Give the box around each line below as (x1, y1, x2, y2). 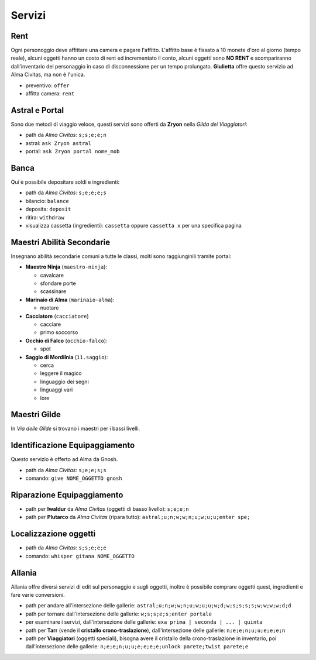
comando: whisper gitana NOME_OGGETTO (25, 552, 135, 559)
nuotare (40, 304, 59, 311)
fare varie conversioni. (11, 591, 65, 598)
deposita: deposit (25, 205, 71, 213)
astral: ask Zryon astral (25, 139, 92, 146)
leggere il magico (40, 370, 82, 377)
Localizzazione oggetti (11, 529, 96, 539)
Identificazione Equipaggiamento (11, 441, 135, 451)
